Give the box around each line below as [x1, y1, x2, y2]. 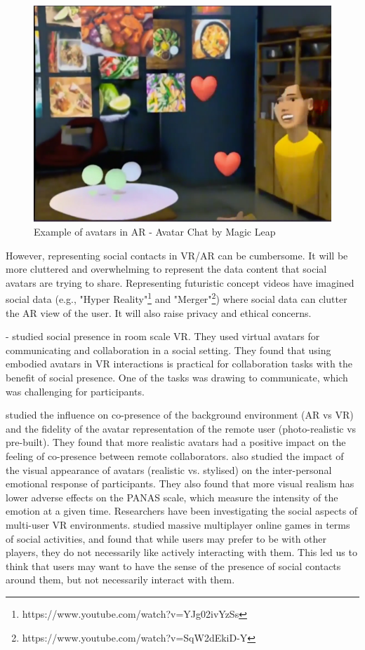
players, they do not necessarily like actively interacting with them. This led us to [6, 545, 357, 560]
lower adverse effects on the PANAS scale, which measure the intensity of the [6, 489, 338, 504]
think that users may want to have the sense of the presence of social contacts [6, 558, 341, 573]
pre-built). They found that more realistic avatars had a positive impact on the [6, 435, 346, 449]
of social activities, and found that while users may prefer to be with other [6, 531, 327, 546]
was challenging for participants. [6, 384, 145, 398]
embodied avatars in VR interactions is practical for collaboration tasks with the [6, 356, 352, 371]
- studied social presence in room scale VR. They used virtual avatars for [6, 329, 320, 344]
